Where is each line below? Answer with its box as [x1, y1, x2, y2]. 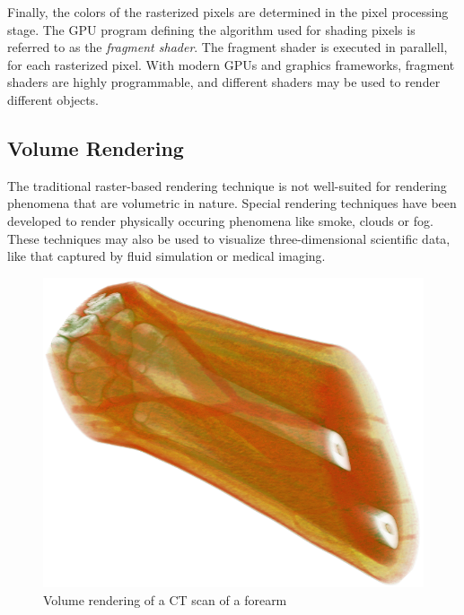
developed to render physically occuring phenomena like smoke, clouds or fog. [7, 211, 433, 230]
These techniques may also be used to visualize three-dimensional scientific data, [7, 229, 451, 247]
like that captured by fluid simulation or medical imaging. [7, 247, 326, 265]
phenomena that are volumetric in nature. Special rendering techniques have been [7, 194, 457, 212]
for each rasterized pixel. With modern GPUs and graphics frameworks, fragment [7, 55, 455, 74]
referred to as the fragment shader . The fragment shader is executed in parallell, [7, 38, 448, 56]
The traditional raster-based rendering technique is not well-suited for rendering [7, 176, 447, 195]
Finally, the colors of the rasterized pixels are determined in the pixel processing [7, 3, 449, 21]
